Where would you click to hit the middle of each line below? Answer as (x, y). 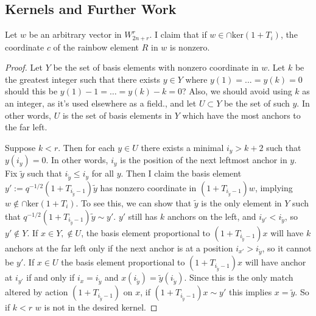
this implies (250, 292)
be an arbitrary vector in (75, 34)
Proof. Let (24, 67)
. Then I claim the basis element (181, 173)
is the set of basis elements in (117, 115)
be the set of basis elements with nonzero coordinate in (156, 67)
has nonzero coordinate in (148, 188)
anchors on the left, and (212, 216)
